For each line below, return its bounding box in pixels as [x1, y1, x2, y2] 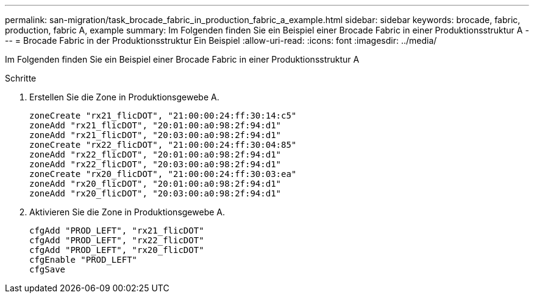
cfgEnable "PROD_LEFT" [29, 255, 138, 265]
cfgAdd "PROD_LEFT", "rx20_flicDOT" [29, 245, 204, 255]
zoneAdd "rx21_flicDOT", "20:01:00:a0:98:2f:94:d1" [29, 120, 282, 130]
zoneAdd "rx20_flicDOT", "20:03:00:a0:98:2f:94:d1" [29, 189, 282, 198]
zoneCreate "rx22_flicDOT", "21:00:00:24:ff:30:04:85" [29, 140, 297, 150]
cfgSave [29, 265, 66, 274]
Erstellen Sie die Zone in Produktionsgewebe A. [29, 92, 219, 102]
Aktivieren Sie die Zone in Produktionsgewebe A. [29, 207, 226, 217]
